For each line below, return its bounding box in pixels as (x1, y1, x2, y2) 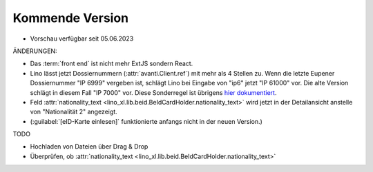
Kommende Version (12, 10, 129, 25)
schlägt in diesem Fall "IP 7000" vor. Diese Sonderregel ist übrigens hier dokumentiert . (30, 88, 277, 96)
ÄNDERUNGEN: (12, 47, 58, 55)
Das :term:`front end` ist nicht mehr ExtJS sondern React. (30, 59, 193, 68)
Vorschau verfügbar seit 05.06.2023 (30, 34, 134, 43)
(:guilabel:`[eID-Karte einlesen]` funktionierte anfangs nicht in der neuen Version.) (30, 117, 262, 125)
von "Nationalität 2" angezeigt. (30, 107, 117, 116)
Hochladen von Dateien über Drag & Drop (30, 142, 149, 151)
